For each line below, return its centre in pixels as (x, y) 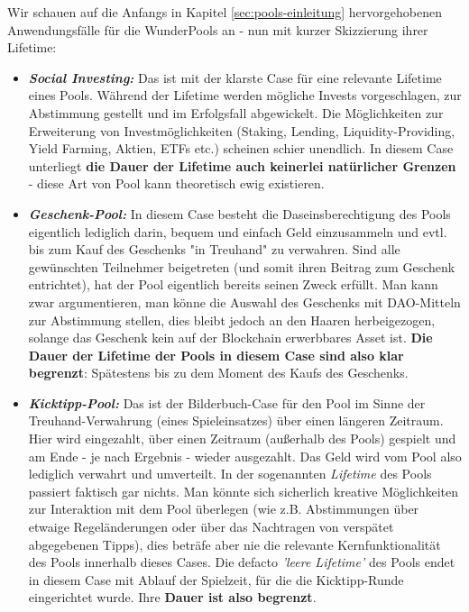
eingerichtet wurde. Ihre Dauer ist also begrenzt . (172, 597)
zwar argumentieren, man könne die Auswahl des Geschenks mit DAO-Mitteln (244, 301)
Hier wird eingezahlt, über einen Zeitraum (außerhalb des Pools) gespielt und (242, 438)
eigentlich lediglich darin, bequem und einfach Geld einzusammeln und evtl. (238, 231)
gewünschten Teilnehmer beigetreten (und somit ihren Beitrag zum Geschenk (242, 266)
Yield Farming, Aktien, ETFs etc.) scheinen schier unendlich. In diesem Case (241, 148)
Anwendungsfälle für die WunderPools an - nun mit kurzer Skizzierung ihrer (218, 29)
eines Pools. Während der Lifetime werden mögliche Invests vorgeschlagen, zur (245, 95)
